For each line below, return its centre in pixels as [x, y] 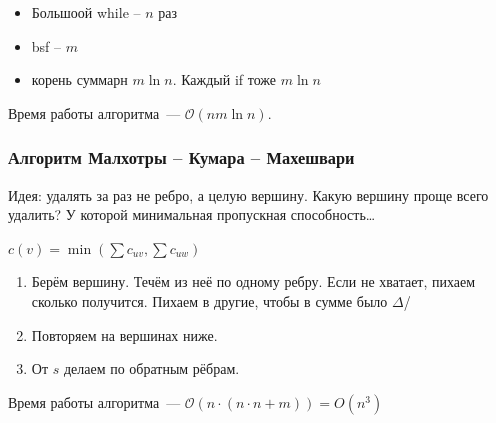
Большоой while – [86, 12]
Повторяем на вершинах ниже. [124, 334]
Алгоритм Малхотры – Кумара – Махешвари [181, 157]
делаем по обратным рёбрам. [151, 368]
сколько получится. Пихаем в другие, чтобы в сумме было [209, 300]
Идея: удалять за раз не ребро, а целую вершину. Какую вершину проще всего [248, 194]
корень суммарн [79, 79]
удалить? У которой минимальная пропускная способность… [192, 214]
